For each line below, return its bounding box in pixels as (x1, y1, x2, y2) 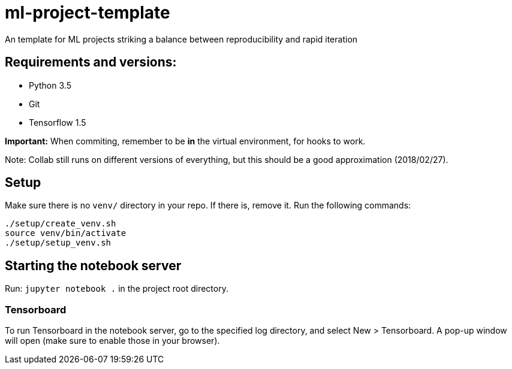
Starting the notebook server (5, 258, 182, 273)
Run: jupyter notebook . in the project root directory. (5, 283, 228, 294)
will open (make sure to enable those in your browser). (5, 335, 220, 346)
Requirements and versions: (5, 55, 177, 70)
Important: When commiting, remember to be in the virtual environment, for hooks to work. (5, 135, 366, 146)
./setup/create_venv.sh (5, 219, 116, 229)
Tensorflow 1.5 (29, 117, 86, 128)
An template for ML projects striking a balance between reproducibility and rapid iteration (5, 34, 358, 44)
